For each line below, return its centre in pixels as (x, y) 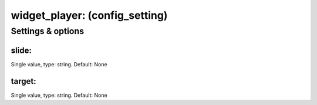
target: (23, 81)
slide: (21, 50)
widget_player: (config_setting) (89, 15)
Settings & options (48, 31)
